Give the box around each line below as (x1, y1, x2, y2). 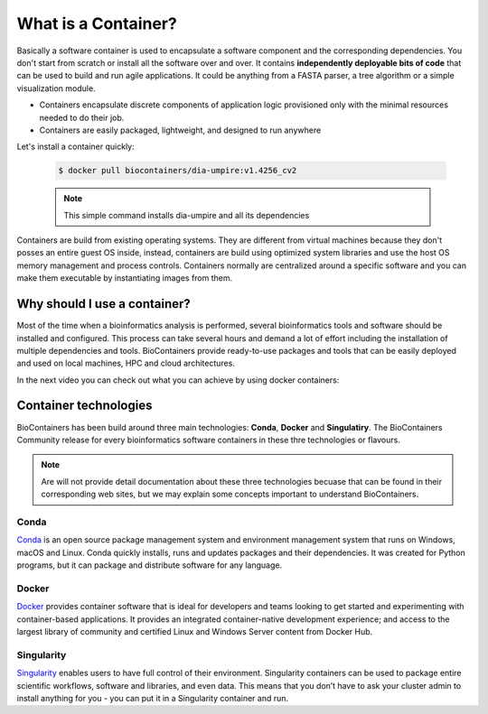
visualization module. (16, 82, 96, 94)
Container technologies (16, 398, 153, 413)
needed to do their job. (39, 112, 125, 123)
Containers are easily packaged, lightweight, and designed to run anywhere (39, 125, 322, 135)
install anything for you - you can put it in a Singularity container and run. (16, 692, 289, 703)
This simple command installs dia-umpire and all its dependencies (63, 209, 310, 220)
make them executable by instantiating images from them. (16, 273, 233, 283)
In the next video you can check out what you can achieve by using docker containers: (16, 375, 340, 385)
